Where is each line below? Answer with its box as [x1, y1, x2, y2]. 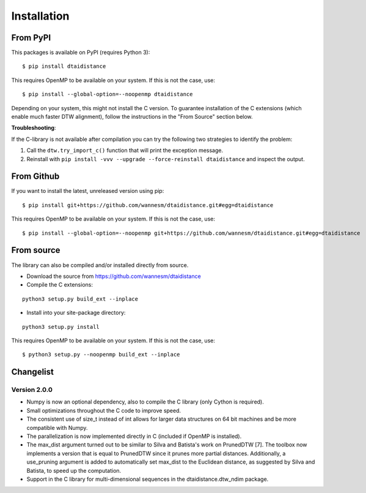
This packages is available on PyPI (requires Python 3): [11, 49, 150, 56]
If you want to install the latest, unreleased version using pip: [11, 187, 164, 195]
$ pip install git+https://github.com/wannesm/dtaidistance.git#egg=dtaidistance [22, 201, 274, 208]
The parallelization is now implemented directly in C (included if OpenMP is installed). [26, 432, 242, 440]
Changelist [11, 367, 54, 377]
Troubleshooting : [11, 124, 56, 132]
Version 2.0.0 [11, 386, 53, 394]
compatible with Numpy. [26, 424, 88, 431]
